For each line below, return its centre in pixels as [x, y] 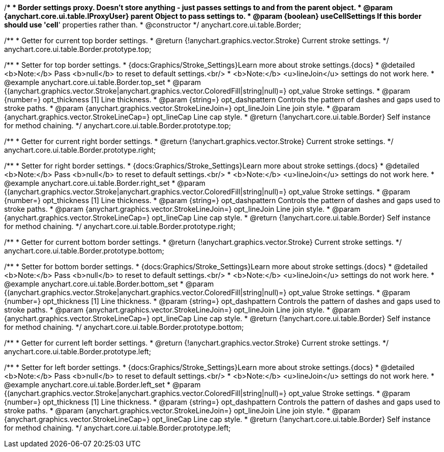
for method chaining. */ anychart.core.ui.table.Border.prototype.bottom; [124, 327]
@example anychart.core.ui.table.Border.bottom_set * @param [109, 284]
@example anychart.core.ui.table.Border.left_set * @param [102, 385]
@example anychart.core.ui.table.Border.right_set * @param [105, 183]
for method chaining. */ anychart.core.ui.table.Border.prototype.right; [120, 226]
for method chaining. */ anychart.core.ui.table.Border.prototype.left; [117, 428]
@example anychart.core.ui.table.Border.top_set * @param [103, 82]
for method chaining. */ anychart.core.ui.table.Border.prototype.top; [118, 125]
